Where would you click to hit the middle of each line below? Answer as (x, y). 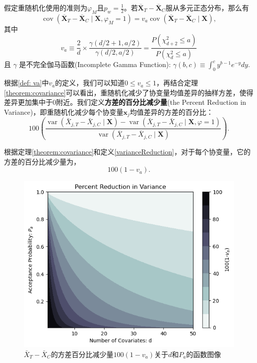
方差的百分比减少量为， (42, 161)
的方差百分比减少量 (82, 354)
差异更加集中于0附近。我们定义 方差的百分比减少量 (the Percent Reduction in (125, 102)
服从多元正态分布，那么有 (207, 7)
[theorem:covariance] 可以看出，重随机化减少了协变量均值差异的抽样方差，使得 (129, 92)
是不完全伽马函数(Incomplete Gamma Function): (95, 64)
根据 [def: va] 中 (27, 83)
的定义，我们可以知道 (90, 83)
